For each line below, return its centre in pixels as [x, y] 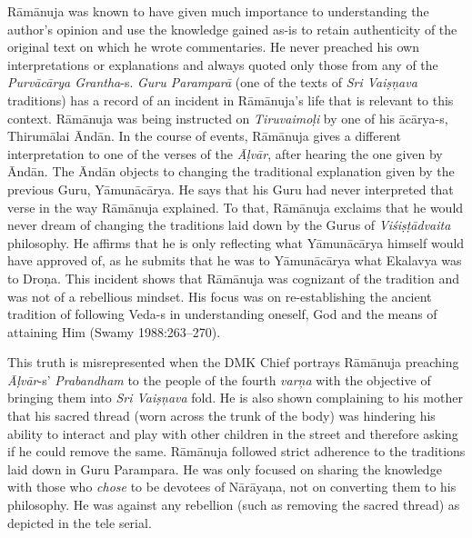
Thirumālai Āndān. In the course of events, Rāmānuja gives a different [204, 136]
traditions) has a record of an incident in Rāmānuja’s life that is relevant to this [231, 100]
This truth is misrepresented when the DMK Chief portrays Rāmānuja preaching [233, 362]
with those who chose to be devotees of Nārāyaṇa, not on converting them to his [232, 487]
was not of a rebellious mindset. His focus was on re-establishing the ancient [220, 296]
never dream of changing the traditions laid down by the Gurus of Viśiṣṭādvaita [229, 225]
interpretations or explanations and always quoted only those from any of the [223, 64]
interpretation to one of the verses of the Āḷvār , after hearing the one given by [225, 153]
